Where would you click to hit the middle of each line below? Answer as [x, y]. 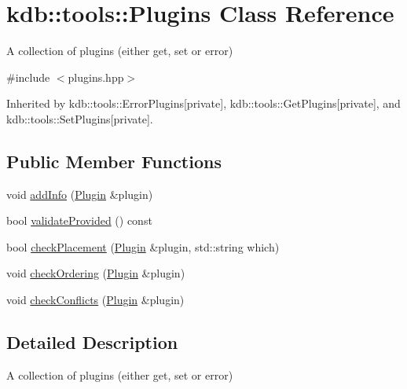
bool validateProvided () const [79, 220]
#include [28, 77]
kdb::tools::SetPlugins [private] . [80, 118]
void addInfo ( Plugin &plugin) [80, 194]
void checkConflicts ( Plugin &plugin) [95, 300]
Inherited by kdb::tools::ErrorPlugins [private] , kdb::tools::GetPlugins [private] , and [203, 103]
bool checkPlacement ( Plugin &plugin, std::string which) [143, 246]
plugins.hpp [96, 77]
